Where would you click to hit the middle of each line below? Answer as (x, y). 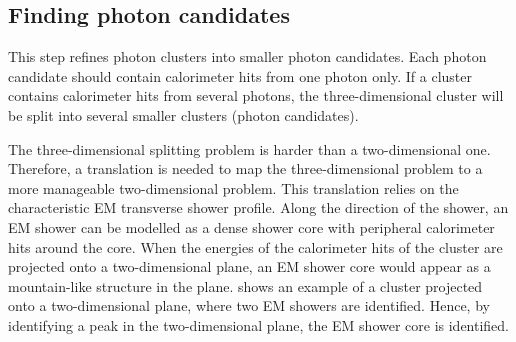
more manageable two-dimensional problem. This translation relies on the (233, 187)
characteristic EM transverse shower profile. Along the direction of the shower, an (258, 207)
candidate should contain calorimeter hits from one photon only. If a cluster (240, 75)
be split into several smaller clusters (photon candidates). (183, 114)
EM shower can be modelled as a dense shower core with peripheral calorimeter (251, 226)
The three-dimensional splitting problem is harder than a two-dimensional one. (249, 148)
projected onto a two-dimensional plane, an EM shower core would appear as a (249, 266)
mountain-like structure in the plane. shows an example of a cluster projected (245, 285)
